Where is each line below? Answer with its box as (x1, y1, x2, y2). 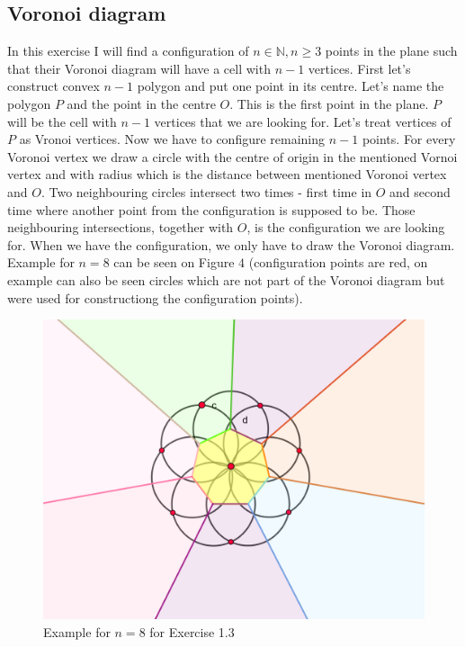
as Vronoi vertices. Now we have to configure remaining (19, 130, 326, 148)
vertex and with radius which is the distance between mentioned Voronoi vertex (7, 165, 447, 184)
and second (389, 182, 451, 201)
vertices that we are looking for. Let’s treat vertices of (154, 112, 452, 130)
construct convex (7, 76, 100, 95)
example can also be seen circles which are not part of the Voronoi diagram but (7, 270, 445, 289)
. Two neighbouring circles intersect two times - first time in (40, 182, 372, 201)
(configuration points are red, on (248, 253, 428, 272)
